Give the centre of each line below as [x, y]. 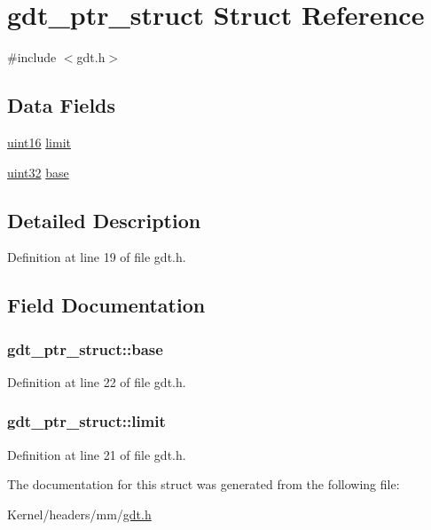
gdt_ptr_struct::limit [86, 421]
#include [32, 57]
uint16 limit [39, 142]
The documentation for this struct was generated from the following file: [204, 484]
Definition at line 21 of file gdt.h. [97, 454]
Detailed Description [104, 220]
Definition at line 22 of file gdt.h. [97, 381]
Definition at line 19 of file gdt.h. [97, 257]
